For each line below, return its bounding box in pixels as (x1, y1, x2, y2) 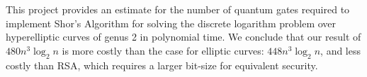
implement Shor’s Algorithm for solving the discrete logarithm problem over (6, 15, 337, 30)
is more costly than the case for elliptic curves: (62, 43, 264, 57)
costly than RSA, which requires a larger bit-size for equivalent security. (6, 57, 318, 72)
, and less (320, 43, 361, 57)
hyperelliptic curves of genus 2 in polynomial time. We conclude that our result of (6, 29, 361, 44)
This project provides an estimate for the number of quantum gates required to (6, 2, 350, 16)
